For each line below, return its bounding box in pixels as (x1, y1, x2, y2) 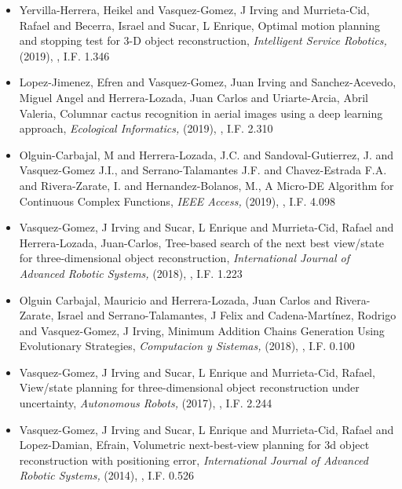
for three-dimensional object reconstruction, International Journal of (19, 250, 349, 266)
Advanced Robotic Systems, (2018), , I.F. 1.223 (19, 265, 243, 281)
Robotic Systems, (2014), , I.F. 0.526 (19, 467, 194, 484)
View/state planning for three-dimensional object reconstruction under (19, 379, 360, 396)
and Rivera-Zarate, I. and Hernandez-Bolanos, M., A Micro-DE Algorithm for (19, 177, 394, 193)
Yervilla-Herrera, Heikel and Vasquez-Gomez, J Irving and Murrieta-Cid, (19, 2, 370, 17)
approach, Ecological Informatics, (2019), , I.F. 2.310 (19, 120, 273, 137)
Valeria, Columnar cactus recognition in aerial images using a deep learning (19, 104, 383, 121)
